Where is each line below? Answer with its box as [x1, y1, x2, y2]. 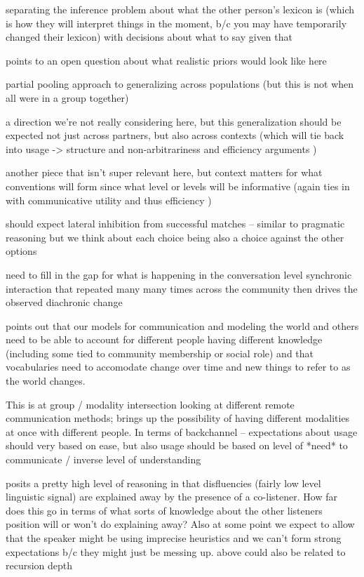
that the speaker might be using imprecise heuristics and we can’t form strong [6, 531, 342, 545]
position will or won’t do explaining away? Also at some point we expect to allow [6, 517, 355, 531]
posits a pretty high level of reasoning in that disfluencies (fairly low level [6, 475, 321, 490]
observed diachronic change [6, 295, 123, 310]
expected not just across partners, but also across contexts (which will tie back [6, 128, 344, 142]
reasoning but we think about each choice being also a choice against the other [6, 230, 344, 244]
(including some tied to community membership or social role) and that [6, 345, 314, 360]
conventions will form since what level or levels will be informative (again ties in [6, 178, 350, 193]
